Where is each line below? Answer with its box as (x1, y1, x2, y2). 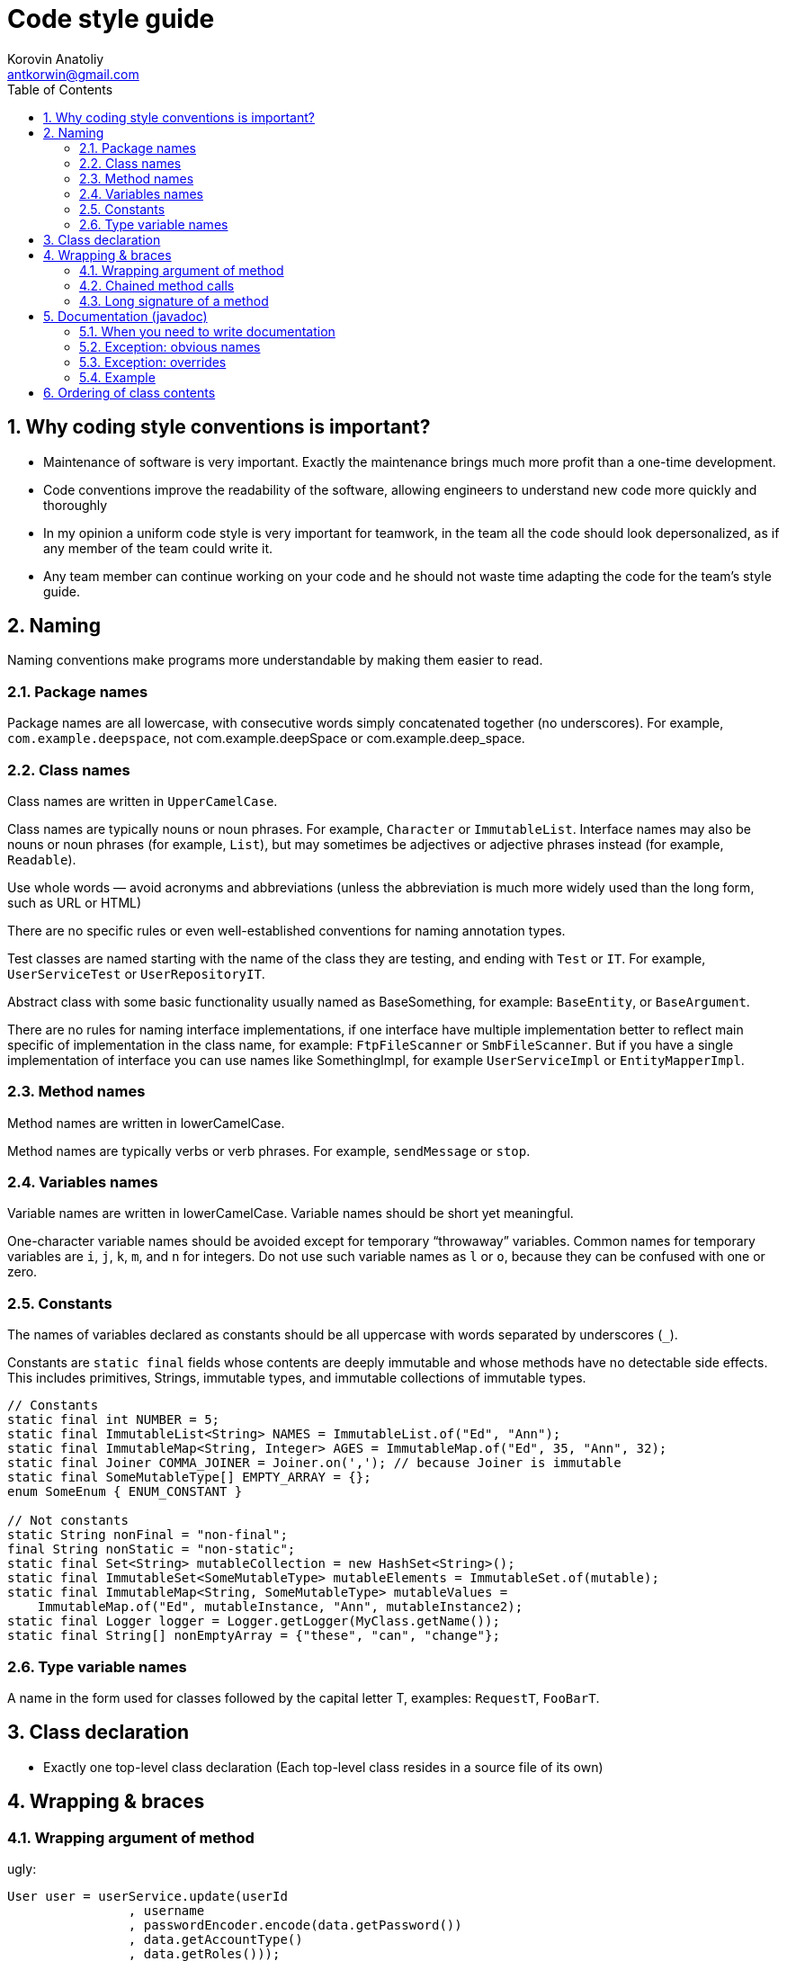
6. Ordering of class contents (43, 384, 216, 400)
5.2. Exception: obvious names (79, 338, 261, 354)
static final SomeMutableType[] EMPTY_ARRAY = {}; (7, 1470, 371, 1485)
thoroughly (43, 497, 108, 513)
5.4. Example (79, 369, 156, 385)
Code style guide (7, 4, 215, 34)
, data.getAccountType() (128, 1932, 303, 1947)
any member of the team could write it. (43, 540, 273, 556)
